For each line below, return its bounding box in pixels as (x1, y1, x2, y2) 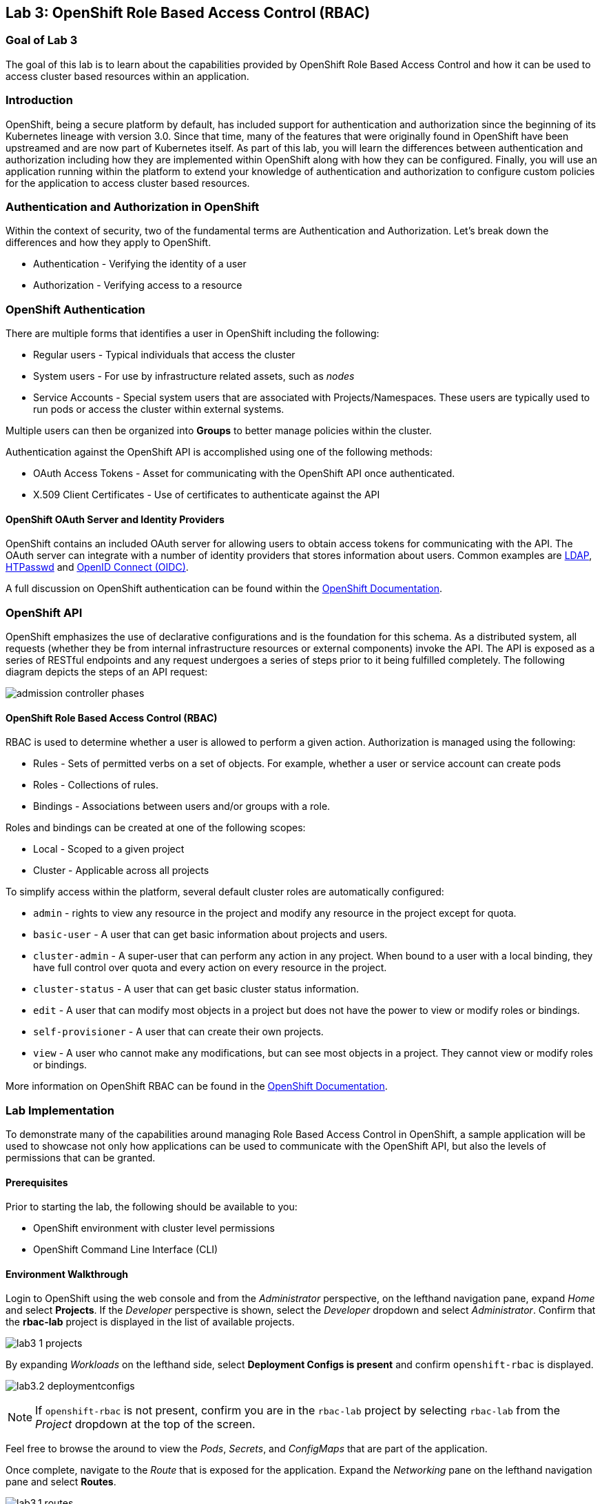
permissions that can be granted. (6, 1151, 156, 1163)
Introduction (6, 93, 73, 108)
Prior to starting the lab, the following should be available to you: (6, 1201, 298, 1213)
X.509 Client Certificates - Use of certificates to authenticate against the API (33, 489, 380, 501)
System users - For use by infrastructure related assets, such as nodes (33, 370, 355, 383)
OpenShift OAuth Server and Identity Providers (6, 513, 225, 525)
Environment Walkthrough (6, 1268, 128, 1280)
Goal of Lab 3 (6, 33, 78, 48)
